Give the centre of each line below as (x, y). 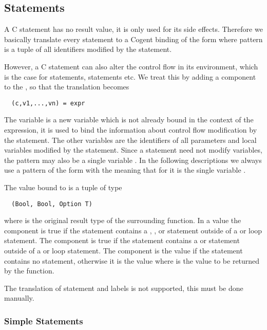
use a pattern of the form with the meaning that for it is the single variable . (125, 170)
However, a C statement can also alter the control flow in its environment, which (131, 66)
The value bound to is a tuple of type (63, 187)
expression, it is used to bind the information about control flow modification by (131, 130)
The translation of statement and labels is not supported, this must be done (124, 288)
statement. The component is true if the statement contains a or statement (122, 240)
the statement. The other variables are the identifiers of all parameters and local (130, 140)
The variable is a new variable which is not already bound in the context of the (129, 120)
